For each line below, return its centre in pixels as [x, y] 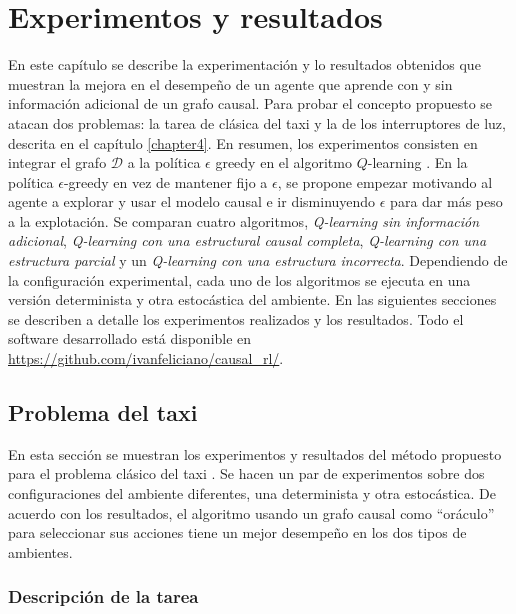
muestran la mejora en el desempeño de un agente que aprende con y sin [230, 83]
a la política [164, 162]
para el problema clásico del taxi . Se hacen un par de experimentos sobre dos [246, 473]
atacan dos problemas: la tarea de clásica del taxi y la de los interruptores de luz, [257, 122]
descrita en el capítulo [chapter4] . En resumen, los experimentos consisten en [243, 142]
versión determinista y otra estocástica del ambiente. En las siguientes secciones [252, 299]
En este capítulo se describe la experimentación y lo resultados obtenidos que [244, 64]
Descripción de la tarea [103, 596]
